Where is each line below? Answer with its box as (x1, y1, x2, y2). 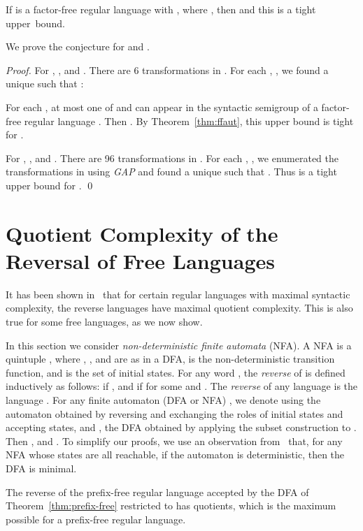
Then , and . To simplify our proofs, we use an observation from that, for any (6, 433, 343, 448)
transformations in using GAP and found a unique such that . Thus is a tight (6, 164, 337, 179)
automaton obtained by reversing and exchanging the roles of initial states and (6, 406, 343, 421)
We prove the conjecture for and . (6, 39, 150, 54)
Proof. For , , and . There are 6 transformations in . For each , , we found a (6, 62, 329, 77)
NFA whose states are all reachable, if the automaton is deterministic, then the (6, 447, 345, 462)
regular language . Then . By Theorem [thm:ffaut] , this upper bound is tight (24, 113, 354, 128)
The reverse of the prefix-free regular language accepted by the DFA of (6, 484, 309, 499)
